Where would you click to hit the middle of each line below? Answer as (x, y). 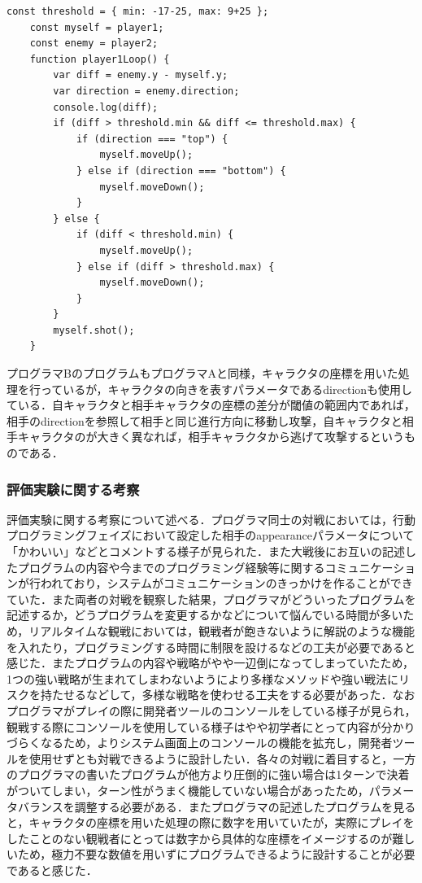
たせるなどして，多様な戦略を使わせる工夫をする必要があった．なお (233, 695)
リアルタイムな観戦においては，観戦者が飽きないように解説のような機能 (222, 631)
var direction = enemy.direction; (146, 91)
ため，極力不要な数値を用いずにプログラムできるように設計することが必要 (216, 854)
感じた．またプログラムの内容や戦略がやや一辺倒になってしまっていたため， (210, 663)
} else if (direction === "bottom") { (181, 170)
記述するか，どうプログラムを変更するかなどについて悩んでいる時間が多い (205, 615)
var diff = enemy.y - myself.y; (141, 75)
